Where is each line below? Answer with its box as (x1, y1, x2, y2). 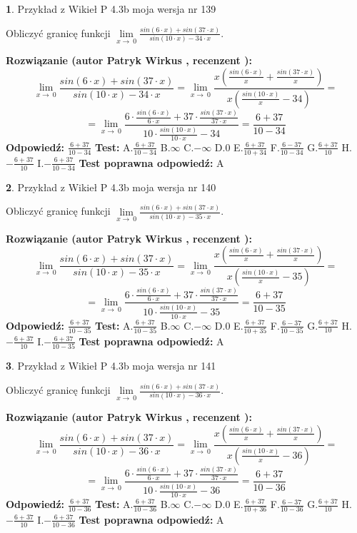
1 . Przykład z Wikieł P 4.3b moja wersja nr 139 (6, 1, 216, 16)
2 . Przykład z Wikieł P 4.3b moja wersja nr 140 (6, 179, 216, 194)
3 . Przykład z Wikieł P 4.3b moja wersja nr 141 (6, 358, 216, 373)
